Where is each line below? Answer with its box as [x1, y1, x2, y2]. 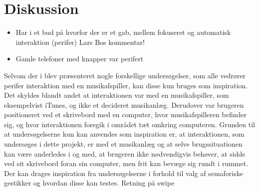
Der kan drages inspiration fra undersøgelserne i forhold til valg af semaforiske [4, 168, 243, 178]
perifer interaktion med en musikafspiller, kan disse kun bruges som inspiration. [4, 80, 248, 90]
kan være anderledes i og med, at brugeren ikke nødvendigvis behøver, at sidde [4, 148, 246, 159]
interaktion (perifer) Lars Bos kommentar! [15, 36, 145, 47]
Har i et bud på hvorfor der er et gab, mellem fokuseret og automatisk [15, 27, 231, 37]
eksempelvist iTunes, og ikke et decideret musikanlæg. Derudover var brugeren [4, 99, 244, 110]
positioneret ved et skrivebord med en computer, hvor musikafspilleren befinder [4, 109, 247, 120]
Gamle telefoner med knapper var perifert [15, 53, 144, 64]
